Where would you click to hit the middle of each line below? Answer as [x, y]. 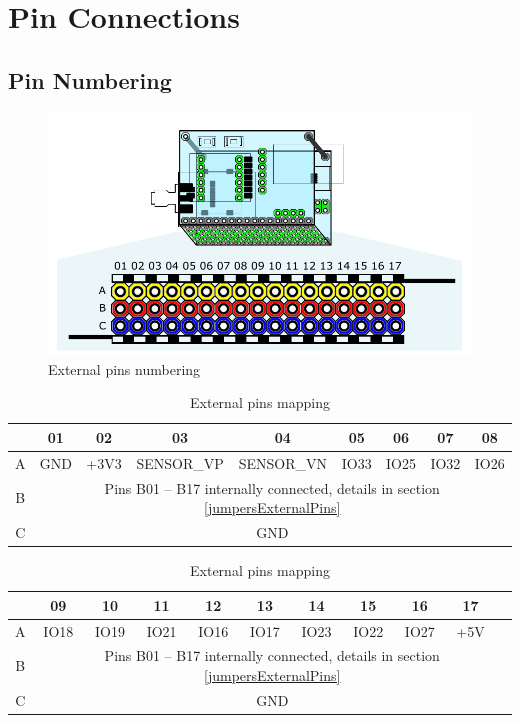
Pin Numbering [90, 79]
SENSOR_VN [283, 462]
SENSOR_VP [180, 462]
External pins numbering [124, 368]
